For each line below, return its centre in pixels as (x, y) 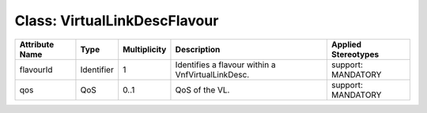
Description (198, 49)
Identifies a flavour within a (225, 65)
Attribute (37, 44)
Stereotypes (355, 54)
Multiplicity (145, 49)
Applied (346, 44)
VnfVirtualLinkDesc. (212, 74)
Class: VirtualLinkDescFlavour (117, 21)
